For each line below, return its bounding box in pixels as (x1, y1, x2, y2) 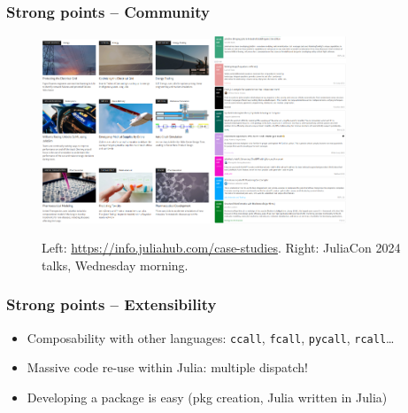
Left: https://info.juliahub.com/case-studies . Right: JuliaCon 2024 (42, 238, 401, 257)
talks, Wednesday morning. (42, 255, 189, 274)
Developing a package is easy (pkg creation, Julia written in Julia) (27, 387, 388, 406)
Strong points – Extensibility (6, 293, 217, 316)
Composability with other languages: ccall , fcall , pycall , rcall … (27, 328, 395, 347)
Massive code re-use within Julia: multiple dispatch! (27, 358, 308, 377)
